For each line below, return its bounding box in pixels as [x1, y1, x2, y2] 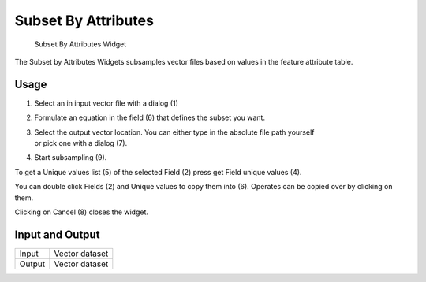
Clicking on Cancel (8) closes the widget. [14, 207, 149, 217]
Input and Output [14, 228, 100, 241]
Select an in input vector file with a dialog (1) [34, 98, 179, 108]
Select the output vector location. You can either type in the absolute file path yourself [34, 127, 315, 137]
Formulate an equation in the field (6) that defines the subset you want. [34, 113, 266, 122]
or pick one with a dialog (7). [34, 139, 128, 148]
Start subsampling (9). [34, 153, 107, 162]
